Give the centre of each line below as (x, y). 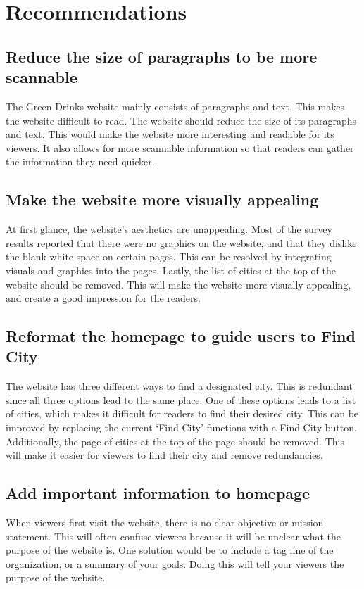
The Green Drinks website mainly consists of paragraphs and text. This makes (175, 106)
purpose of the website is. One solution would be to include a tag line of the (170, 550)
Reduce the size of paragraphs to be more (162, 56)
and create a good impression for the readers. (103, 298)
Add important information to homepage (158, 493)
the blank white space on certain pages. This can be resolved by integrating (169, 256)
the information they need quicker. (80, 161)
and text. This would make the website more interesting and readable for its (170, 134)
